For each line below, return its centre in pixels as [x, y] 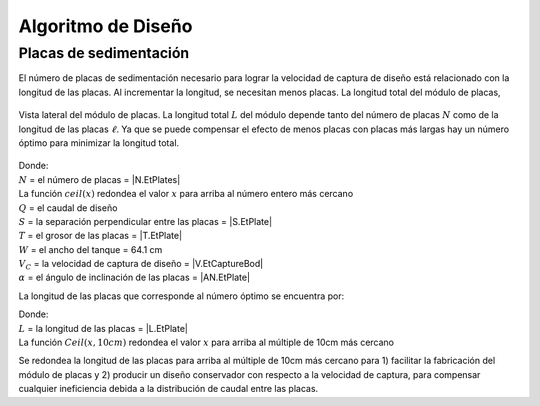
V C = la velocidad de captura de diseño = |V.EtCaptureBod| [141, 265]
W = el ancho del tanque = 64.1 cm [90, 249]
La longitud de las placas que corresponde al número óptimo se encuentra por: [181, 296]
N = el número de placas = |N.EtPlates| [99, 179]
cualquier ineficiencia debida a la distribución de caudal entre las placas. [168, 389]
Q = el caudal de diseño [68, 207]
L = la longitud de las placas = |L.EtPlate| [103, 328]
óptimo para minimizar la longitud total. [99, 142]
